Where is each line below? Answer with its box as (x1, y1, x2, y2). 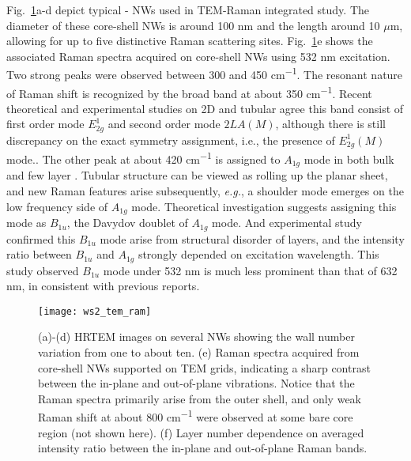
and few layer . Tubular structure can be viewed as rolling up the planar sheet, (6, 167, 388, 183)
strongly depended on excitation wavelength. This (138, 246, 379, 263)
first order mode (6, 115, 85, 132)
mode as (6, 214, 47, 231)
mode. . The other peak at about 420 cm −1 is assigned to (6, 149, 281, 168)
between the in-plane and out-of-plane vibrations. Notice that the (38, 375, 355, 391)
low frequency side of (6, 198, 108, 214)
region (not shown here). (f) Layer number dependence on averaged (38, 424, 364, 440)
